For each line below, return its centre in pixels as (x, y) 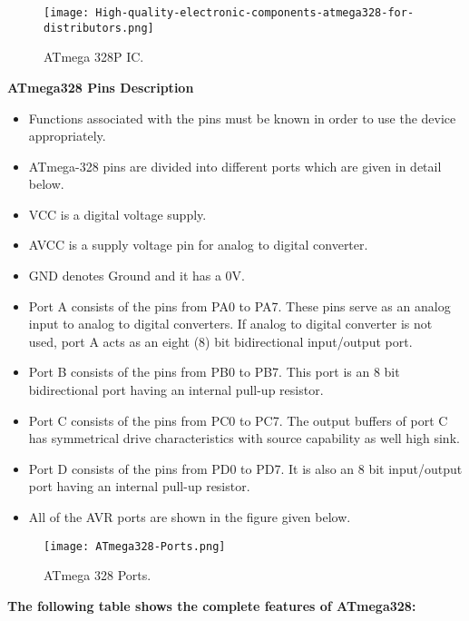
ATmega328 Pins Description (101, 87)
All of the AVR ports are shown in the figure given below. (190, 517)
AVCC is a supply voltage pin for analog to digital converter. (198, 245)
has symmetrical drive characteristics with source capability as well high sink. (244, 438)
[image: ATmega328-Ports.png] (135, 546)
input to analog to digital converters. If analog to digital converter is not (230, 324)
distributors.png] (99, 28)
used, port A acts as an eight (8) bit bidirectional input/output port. (220, 341)
